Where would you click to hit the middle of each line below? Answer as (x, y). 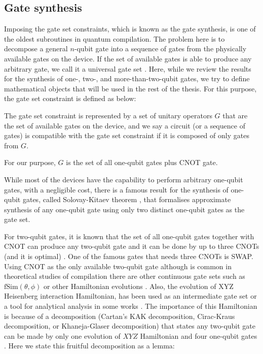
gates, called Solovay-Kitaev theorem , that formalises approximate (127, 199)
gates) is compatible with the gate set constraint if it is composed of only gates (127, 135)
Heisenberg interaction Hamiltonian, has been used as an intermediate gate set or (130, 296)
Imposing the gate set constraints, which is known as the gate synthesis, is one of (130, 29)
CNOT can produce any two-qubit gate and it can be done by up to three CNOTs (132, 246)
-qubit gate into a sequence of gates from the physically (160, 49)
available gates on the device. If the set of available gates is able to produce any (128, 58)
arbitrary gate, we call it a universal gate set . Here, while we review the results (128, 68)
